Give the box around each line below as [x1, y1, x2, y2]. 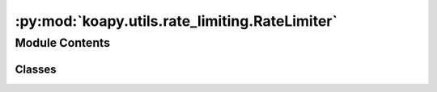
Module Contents [15, 36, 111, 50]
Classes [15, 62, 57, 76]
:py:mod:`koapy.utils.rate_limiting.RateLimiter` [15, 12, 337, 30]
